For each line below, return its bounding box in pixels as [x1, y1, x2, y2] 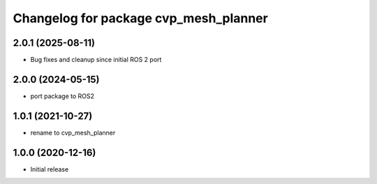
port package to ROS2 [30, 91, 94, 100]
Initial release [30, 164, 69, 174]
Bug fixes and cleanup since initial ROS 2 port [30, 56, 162, 64]
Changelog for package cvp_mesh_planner [13, 10, 268, 26]
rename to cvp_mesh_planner [30, 128, 116, 137]
